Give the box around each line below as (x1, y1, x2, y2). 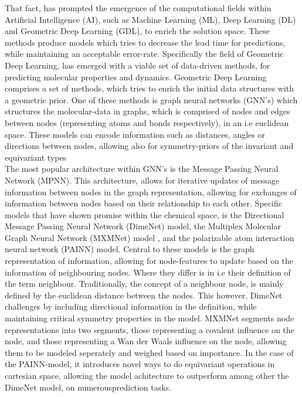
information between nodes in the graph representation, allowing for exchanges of (5, 185, 297, 198)
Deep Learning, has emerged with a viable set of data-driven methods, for (5, 59, 270, 71)
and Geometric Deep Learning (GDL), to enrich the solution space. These (5, 25, 270, 37)
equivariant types (5, 151, 67, 163)
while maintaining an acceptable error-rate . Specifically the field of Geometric (5, 47, 284, 60)
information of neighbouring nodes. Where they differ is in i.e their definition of (5, 266, 291, 278)
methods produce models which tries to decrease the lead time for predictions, (5, 36, 286, 48)
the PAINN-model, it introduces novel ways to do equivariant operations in (5, 358, 275, 370)
